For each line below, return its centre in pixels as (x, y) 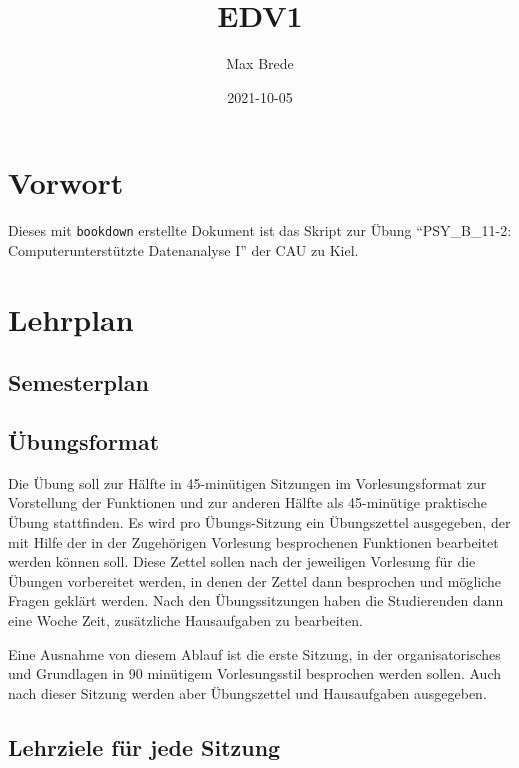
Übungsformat (84, 441)
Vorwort (66, 182)
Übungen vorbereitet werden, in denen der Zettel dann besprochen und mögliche (255, 580)
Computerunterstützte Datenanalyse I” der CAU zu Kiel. (183, 249)
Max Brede (260, 63)
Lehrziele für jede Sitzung (144, 746)
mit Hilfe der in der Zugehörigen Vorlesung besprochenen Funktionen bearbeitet (253, 541)
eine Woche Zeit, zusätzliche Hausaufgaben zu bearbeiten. (185, 620)
